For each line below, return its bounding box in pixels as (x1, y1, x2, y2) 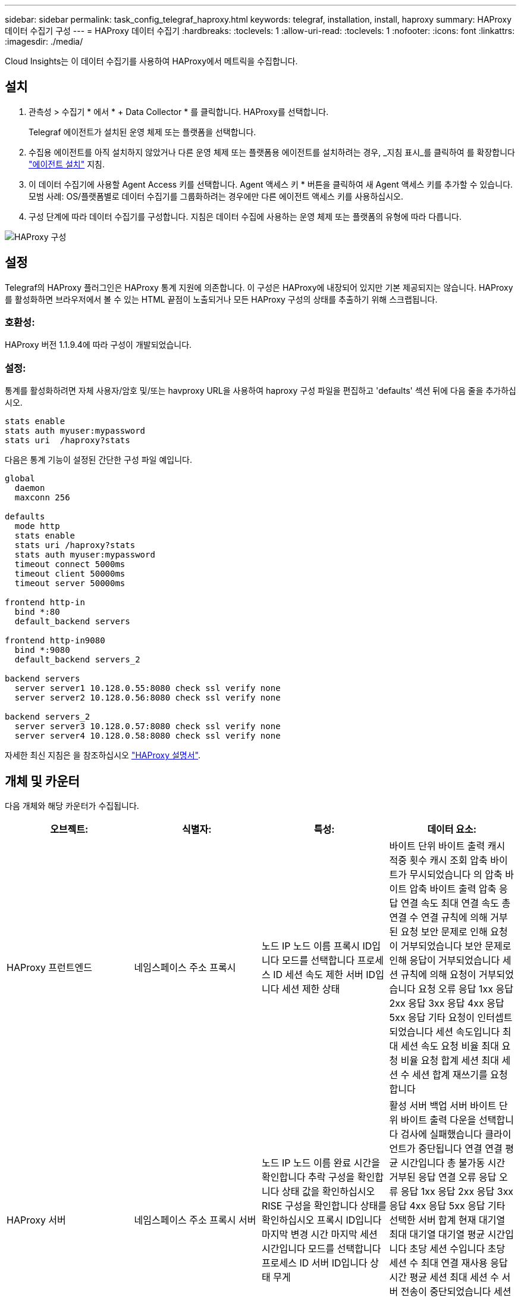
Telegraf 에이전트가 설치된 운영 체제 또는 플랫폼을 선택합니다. (29, 126, 256, 137)
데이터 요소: (427, 823, 477, 836)
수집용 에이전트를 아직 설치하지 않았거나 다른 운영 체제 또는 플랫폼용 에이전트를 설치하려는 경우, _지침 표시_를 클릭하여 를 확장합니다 (29, 147, 515, 157)
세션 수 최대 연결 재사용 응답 (389, 1257, 508, 1269)
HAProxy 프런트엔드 (7, 961, 92, 974)
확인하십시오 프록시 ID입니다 (262, 1214, 382, 1227)
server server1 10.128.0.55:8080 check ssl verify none (14, 683, 281, 693)
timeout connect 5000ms (14, 559, 125, 569)
